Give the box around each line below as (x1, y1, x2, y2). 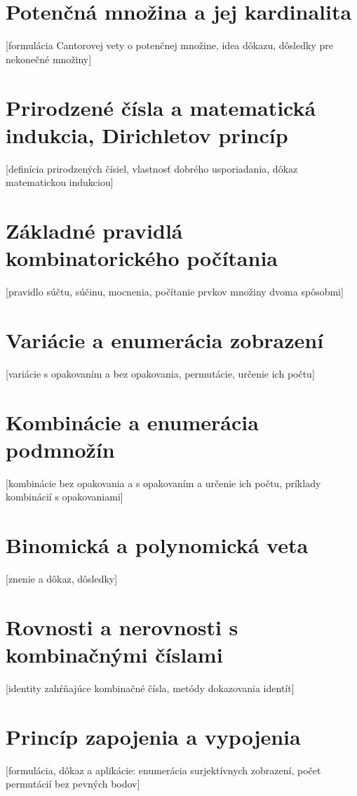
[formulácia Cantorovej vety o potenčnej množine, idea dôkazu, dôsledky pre (6, 38, 333, 53)
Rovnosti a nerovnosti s (6, 612, 238, 641)
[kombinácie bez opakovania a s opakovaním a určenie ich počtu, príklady (6, 475, 321, 490)
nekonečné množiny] (6, 51, 92, 66)
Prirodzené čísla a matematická (6, 93, 316, 121)
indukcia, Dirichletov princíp (6, 120, 288, 149)
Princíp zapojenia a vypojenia (6, 722, 301, 750)
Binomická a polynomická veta (6, 531, 309, 559)
